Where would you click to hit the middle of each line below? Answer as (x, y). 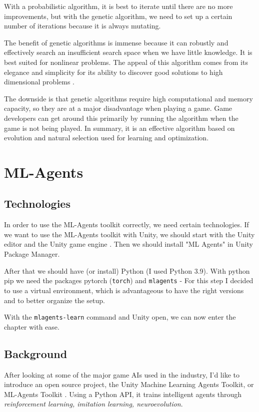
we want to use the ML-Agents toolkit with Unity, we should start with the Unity (129, 234)
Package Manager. (32, 254)
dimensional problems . (39, 82)
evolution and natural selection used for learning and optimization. (106, 138)
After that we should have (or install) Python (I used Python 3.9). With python (127, 270)
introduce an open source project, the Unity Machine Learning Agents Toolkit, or (129, 384)
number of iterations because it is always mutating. (82, 26)
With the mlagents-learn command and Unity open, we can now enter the (120, 317)
